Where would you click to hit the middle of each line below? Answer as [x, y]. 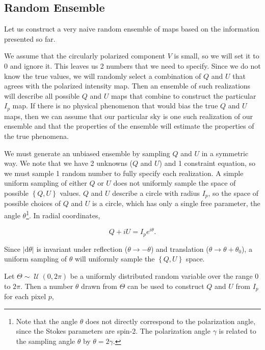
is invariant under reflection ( [82, 249]
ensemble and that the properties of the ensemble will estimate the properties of [129, 126]
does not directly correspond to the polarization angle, [170, 321]
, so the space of [233, 193]
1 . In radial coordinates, [63, 214]
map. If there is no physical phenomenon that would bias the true [115, 106]
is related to [237, 331]
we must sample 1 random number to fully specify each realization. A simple [124, 173]
